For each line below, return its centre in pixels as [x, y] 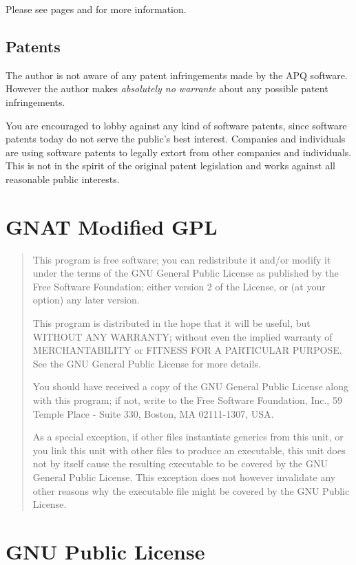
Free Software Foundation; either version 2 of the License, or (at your [179, 286]
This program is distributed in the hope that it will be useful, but [171, 323]
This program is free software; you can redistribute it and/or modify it [182, 259]
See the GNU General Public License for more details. [147, 363]
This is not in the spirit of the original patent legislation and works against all [170, 166]
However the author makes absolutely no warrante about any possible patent [167, 88]
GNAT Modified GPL [112, 226]
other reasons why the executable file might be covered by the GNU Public [191, 490]
